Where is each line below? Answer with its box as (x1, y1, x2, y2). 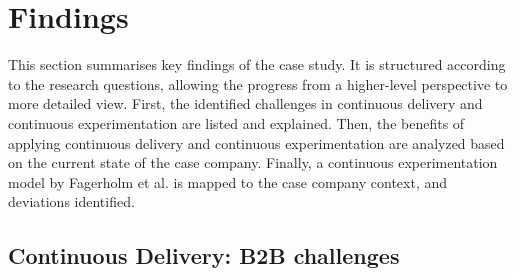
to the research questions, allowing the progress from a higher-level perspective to (8, 73, 508, 94)
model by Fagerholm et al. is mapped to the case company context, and (8, 171, 448, 192)
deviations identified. (8, 191, 135, 212)
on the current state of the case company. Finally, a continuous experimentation (8, 152, 498, 173)
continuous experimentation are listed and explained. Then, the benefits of (8, 112, 465, 133)
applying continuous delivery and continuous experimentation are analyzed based (8, 132, 505, 153)
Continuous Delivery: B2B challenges (8, 240, 400, 271)
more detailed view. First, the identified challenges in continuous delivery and (8, 93, 483, 114)
